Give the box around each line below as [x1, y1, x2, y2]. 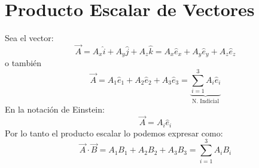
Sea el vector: [5, 32, 54, 44]
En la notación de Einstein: [5, 102, 105, 115]
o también [5, 57, 42, 69]
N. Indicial [192, 98, 220, 104]
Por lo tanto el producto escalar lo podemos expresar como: [5, 126, 223, 139]
